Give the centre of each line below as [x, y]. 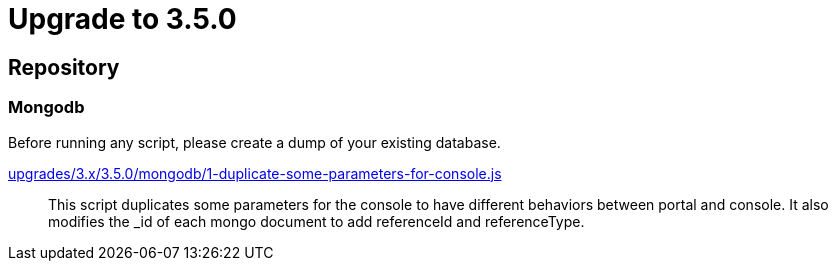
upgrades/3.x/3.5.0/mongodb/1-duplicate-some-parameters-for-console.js [255, 173]
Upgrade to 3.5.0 [122, 19]
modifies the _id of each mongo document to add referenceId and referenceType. [316, 221]
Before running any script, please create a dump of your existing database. [254, 142]
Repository [64, 67]
